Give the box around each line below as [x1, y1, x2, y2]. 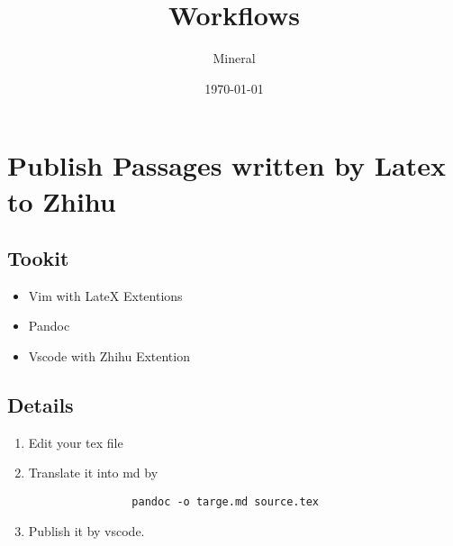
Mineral [213, 49, 256, 68]
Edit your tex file [28, 432, 123, 451]
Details [7, 391, 74, 419]
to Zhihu [7, 182, 116, 219]
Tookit [7, 244, 69, 272]
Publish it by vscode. [28, 521, 145, 540]
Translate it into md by [28, 463, 159, 482]
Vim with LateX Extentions [28, 286, 183, 305]
